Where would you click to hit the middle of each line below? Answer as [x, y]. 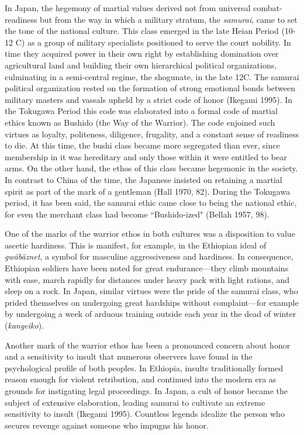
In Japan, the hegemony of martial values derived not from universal [128, 8]
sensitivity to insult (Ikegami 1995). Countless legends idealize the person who [145, 414]
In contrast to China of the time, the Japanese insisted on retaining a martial [144, 179]
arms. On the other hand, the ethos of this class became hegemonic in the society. [151, 168]
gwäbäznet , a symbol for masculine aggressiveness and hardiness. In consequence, [149, 256]
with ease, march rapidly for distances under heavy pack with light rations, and [147, 279]
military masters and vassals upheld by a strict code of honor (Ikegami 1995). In [149, 99]
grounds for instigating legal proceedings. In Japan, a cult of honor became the [146, 391]
